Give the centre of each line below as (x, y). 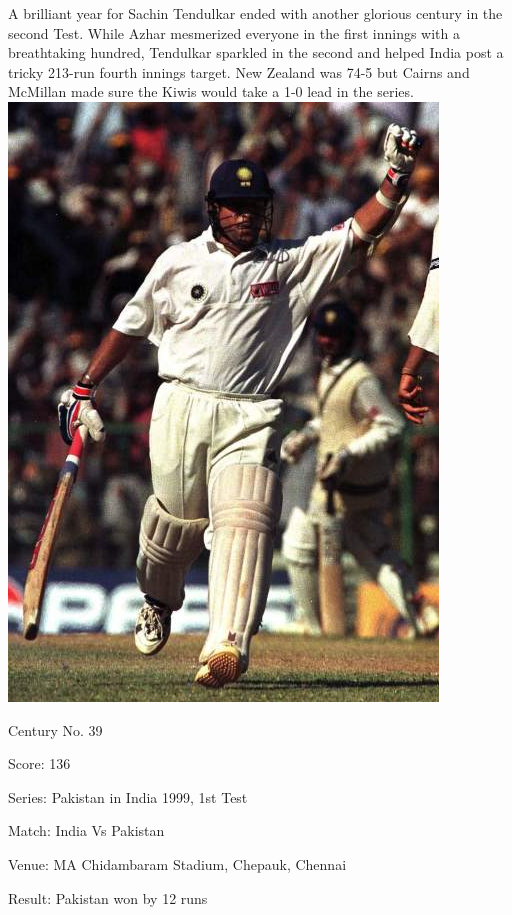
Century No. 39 (55, 729)
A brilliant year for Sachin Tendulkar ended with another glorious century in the (255, 13)
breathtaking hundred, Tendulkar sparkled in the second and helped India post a (256, 52)
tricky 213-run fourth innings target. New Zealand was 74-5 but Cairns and (239, 71)
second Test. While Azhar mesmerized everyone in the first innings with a (234, 32)
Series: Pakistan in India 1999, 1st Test (128, 796)
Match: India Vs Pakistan (86, 830)
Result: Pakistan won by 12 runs (108, 897)
